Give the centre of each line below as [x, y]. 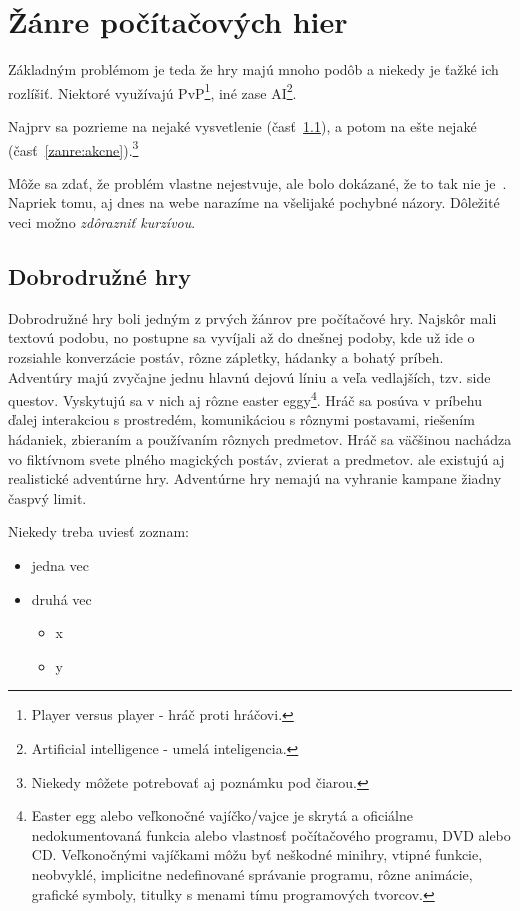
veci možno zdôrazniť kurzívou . [102, 222]
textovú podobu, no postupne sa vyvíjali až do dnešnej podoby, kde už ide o [241, 337]
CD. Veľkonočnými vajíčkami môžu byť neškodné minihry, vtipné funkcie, [257, 854]
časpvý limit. [47, 497]
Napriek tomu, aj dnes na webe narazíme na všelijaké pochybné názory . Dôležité [254, 202]
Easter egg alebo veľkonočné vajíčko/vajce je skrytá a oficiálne [222, 815]
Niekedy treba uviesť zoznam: [98, 531]
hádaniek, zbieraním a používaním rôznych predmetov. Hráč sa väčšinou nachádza [260, 439]
